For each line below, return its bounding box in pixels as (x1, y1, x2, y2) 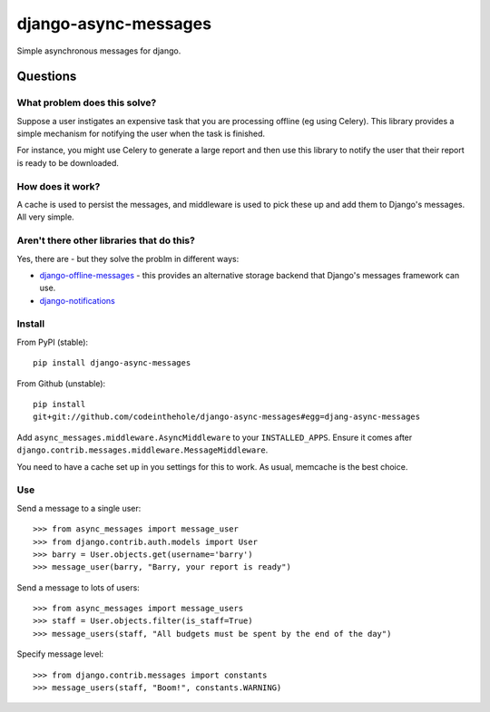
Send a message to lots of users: (16, 581, 140, 593)
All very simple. (16, 211, 74, 222)
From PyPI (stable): (16, 336, 89, 347)
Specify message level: (16, 649, 104, 659)
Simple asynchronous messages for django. (16, 45, 181, 56)
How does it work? (16, 180, 101, 192)
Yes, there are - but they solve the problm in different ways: (16, 253, 240, 264)
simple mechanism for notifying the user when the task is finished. (16, 128, 266, 140)
